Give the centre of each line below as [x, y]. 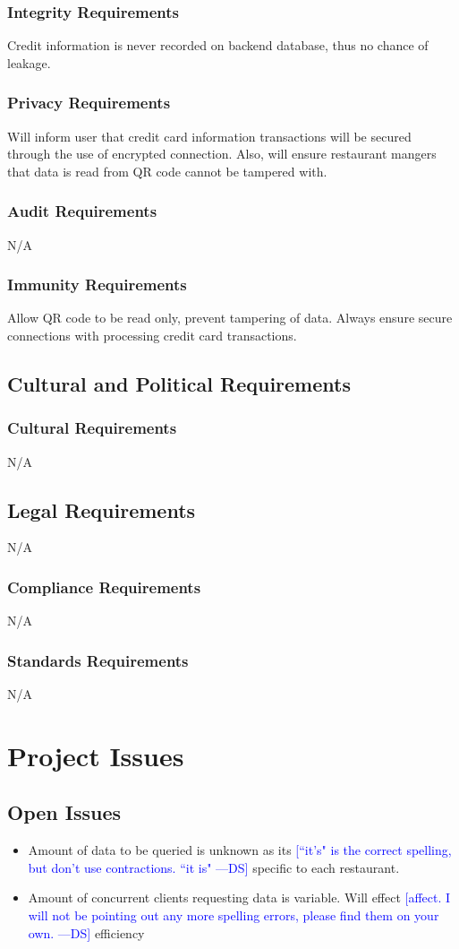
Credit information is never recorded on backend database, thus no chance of [218, 45]
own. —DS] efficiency [86, 932]
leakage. [29, 62]
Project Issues [96, 755]
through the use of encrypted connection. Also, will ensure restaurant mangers [222, 154]
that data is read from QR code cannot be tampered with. [167, 171]
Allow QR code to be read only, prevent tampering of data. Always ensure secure [230, 318]
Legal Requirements [102, 509]
